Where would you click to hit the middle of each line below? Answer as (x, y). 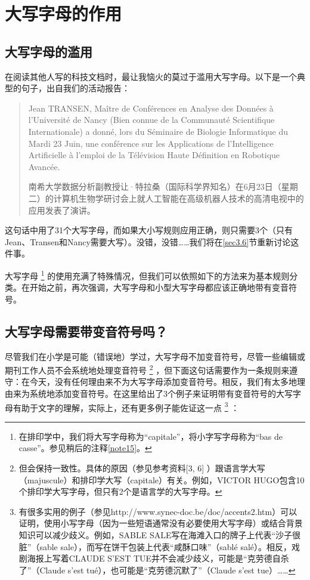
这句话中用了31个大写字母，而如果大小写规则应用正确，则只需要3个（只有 (149, 230)
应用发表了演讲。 (62, 210)
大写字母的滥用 (49, 51)
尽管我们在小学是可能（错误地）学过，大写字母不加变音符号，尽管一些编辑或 (155, 356)
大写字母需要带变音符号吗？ (86, 331)
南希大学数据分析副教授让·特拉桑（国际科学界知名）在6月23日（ (155, 186)
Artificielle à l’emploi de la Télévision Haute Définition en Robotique (154, 155)
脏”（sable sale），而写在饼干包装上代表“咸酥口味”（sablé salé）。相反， (155, 546)
